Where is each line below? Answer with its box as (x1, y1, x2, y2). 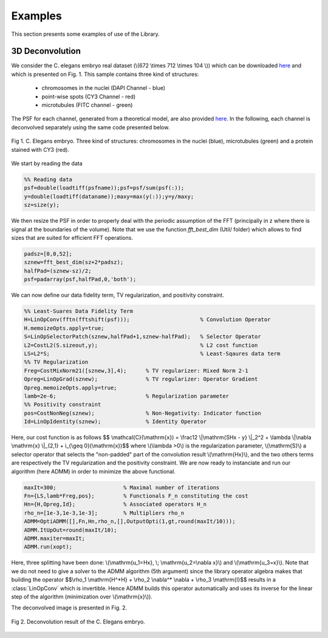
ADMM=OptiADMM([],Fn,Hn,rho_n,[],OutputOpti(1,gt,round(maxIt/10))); (24, 518, 236, 525)
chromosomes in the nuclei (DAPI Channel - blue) (41, 84, 166, 92)
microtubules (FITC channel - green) (41, 101, 133, 109)
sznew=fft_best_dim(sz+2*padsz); (24, 259, 124, 266)
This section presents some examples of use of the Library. (11, 30, 160, 38)
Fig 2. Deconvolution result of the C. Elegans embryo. (11, 618, 145, 625)
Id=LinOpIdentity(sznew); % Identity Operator (24, 418, 207, 425)
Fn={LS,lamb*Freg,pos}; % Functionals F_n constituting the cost (24, 492, 248, 500)
